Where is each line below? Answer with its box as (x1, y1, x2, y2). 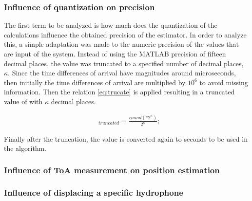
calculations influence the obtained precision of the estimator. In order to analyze (4, 29, 247, 39)
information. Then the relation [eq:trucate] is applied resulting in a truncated (4, 87, 235, 97)
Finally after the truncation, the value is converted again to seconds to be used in (4, 133, 248, 144)
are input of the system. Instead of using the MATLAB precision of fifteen (4, 49, 226, 58)
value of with (4, 96, 43, 106)
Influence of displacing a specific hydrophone (4, 186, 183, 198)
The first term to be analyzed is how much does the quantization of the (4, 20, 217, 30)
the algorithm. (4, 143, 47, 153)
